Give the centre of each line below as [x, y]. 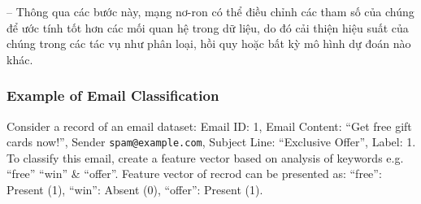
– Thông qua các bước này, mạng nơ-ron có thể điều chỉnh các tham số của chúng [210, 11]
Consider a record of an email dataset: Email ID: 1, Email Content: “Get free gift [209, 126]
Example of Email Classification [113, 95]
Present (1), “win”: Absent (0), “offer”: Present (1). [135, 190]
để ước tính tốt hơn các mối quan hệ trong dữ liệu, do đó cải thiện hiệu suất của [208, 27]
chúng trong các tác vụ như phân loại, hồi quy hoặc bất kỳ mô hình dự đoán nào [209, 43]
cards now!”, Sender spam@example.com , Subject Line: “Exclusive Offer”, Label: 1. [211, 142]
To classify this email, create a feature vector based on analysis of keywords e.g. [205, 157]
